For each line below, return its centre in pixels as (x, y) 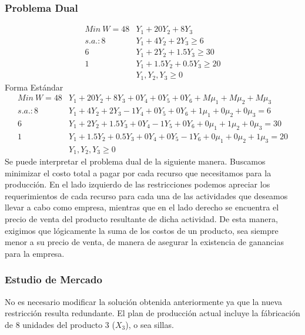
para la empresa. (35, 253)
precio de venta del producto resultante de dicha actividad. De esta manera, (141, 219)
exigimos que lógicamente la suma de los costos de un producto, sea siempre (142, 230)
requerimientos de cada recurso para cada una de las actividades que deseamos (146, 195)
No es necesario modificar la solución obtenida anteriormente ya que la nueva (144, 301)
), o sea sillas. (150, 324)
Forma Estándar (34, 87)
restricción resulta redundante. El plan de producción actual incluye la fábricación (152, 313)
